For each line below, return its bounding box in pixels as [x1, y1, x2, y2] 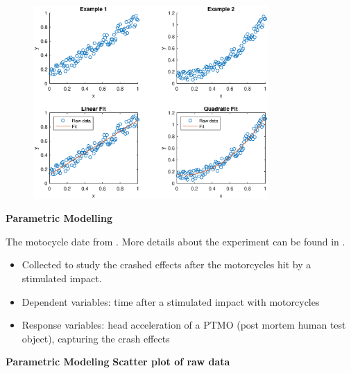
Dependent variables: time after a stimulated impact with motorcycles [22, 294, 320, 309]
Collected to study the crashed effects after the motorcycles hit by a [22, 257, 311, 272]
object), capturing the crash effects [22, 331, 170, 345]
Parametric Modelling [6, 211, 113, 225]
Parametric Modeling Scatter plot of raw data [6, 354, 230, 369]
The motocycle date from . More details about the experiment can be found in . [6, 234, 345, 248]
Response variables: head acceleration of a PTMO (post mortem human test [22, 318, 346, 332]
